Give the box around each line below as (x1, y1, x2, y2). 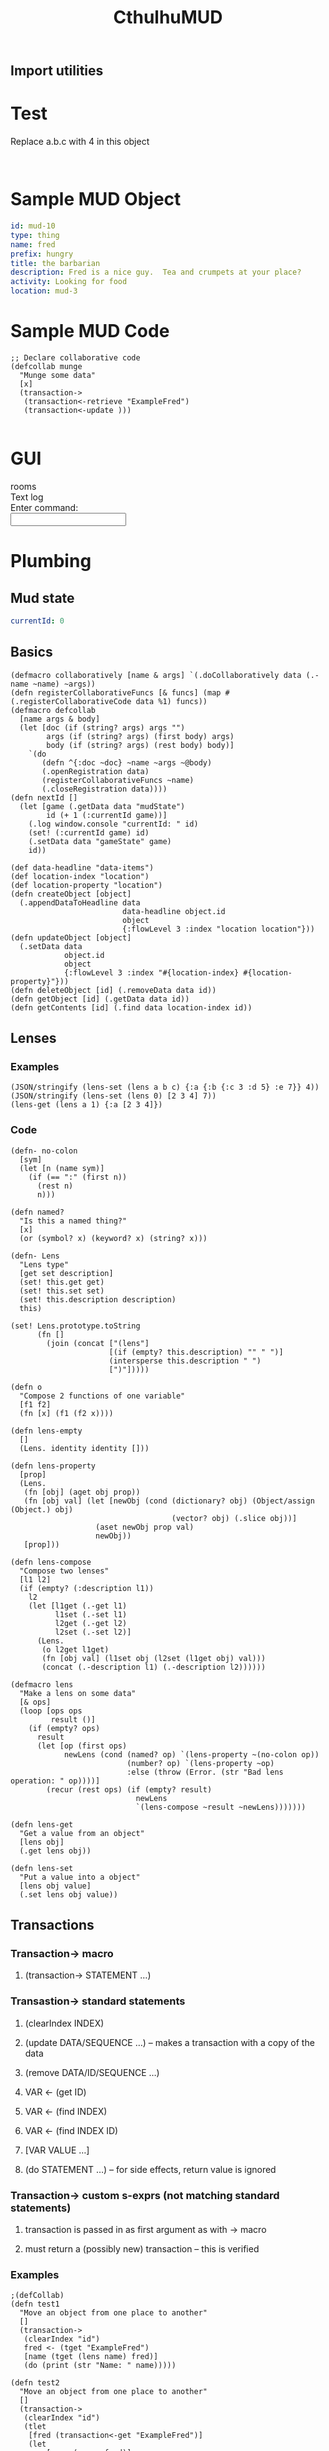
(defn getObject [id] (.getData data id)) (10, 994, 190, 1004)
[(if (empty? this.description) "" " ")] (108, 1347, 284, 1357)
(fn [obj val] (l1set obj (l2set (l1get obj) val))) (41, 1653, 267, 1663)
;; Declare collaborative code (10, 353, 141, 363)
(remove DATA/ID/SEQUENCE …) (24, 2066, 160, 2078)
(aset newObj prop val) (95, 1522, 195, 1532)
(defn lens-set (10, 1863, 74, 1873)
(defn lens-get (10, 1819, 74, 1830)
